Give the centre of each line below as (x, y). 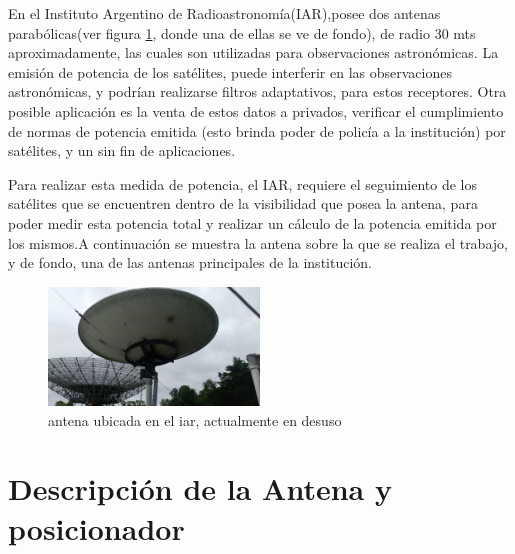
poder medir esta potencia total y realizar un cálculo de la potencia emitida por (252, 222)
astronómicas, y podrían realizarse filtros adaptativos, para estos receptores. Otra (257, 91)
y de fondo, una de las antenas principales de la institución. (190, 262)
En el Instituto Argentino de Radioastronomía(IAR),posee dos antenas (224, 13)
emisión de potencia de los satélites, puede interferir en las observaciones (230, 71)
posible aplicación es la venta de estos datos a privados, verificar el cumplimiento (256, 110)
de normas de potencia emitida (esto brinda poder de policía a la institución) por (257, 130)
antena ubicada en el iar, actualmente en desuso (195, 419)
